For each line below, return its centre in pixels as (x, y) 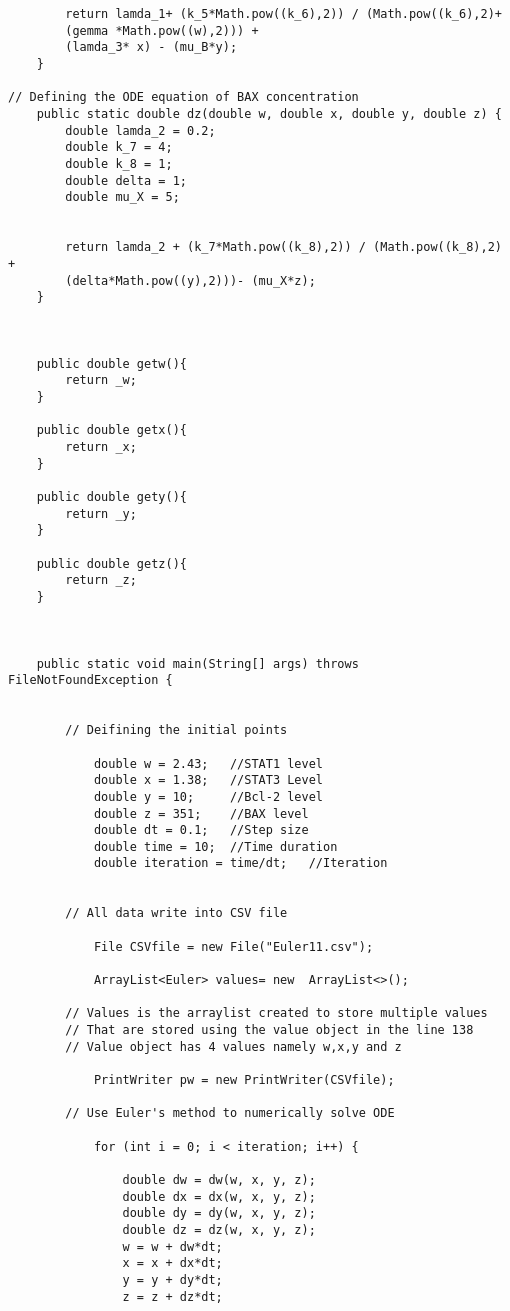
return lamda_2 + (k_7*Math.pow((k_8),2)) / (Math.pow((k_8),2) (283, 247)
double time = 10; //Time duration (215, 846)
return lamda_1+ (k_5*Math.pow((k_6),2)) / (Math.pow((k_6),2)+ (283, 14)
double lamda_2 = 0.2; (140, 130)
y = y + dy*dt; (172, 1279)
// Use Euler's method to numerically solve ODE (230, 1113)
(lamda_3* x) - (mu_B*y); (151, 47)
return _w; (101, 380)
